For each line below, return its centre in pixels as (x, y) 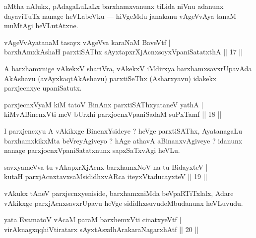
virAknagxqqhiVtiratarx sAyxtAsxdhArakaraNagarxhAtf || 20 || (101, 229)
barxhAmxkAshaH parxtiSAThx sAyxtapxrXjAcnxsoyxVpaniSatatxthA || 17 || (124, 52)
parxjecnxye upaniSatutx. (43, 88)
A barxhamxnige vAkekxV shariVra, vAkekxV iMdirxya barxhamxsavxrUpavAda (128, 68)
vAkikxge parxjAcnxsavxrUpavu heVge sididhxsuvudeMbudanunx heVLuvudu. (124, 203)
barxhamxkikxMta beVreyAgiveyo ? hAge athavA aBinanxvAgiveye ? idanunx (123, 140)
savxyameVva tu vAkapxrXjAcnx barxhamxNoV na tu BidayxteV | (106, 167)
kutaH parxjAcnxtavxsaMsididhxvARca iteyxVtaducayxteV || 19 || (106, 176)
